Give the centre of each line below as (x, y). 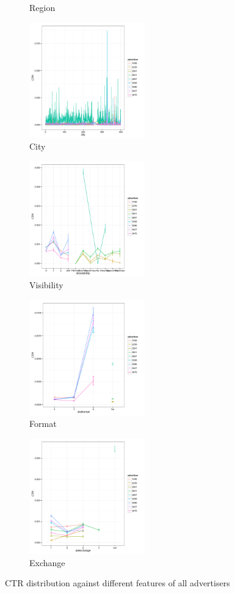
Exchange (47, 562)
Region (42, 7)
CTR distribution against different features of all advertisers (117, 583)
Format (43, 424)
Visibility (46, 285)
